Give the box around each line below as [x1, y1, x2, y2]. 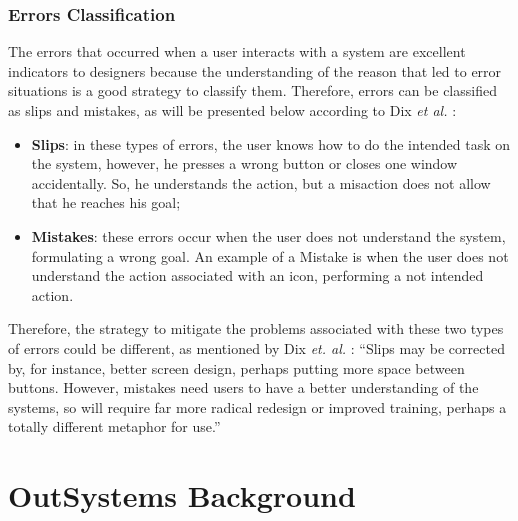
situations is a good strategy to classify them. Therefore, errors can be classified [8, 80, 497, 101]
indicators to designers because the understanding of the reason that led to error [8, 60, 502, 81]
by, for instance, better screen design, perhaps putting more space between [8, 357, 465, 378]
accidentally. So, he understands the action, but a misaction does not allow [31, 172, 491, 193]
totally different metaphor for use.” [8, 416, 221, 437]
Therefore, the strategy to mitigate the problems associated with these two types [8, 318, 504, 339]
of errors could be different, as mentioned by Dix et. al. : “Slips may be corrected [8, 337, 505, 358]
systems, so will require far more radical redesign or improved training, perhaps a [8, 396, 507, 417]
